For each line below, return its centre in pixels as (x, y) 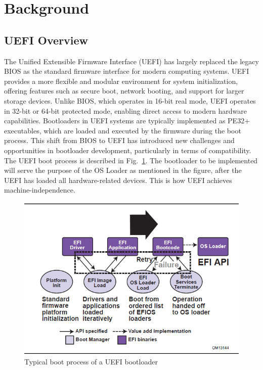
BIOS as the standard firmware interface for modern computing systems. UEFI (127, 71)
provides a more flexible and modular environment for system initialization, (121, 81)
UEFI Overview (46, 40)
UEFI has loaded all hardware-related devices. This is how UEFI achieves (118, 180)
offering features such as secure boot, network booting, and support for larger (124, 91)
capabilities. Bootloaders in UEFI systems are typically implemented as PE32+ (127, 121)
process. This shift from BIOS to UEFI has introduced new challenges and (119, 140)
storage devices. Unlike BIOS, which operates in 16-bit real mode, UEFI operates (130, 100)
